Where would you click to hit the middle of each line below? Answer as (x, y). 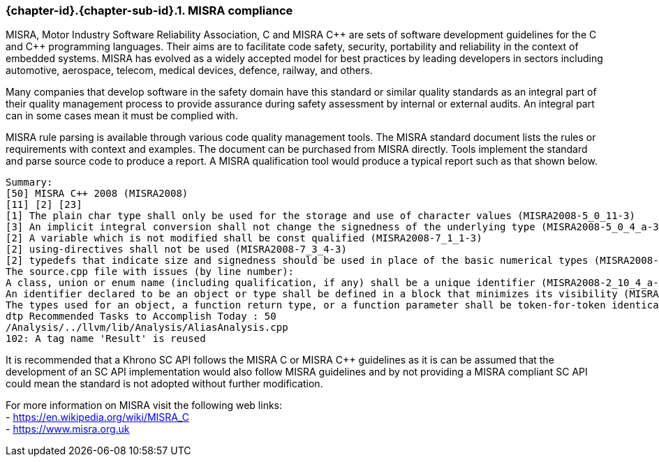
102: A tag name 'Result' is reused (106, 339)
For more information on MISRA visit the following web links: (144, 405)
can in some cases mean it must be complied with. (122, 116)
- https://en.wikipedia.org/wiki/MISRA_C (98, 417)
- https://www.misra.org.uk (68, 429)
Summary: (29, 182)
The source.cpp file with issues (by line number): (150, 272)
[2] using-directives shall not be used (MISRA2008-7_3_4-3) (176, 249)
